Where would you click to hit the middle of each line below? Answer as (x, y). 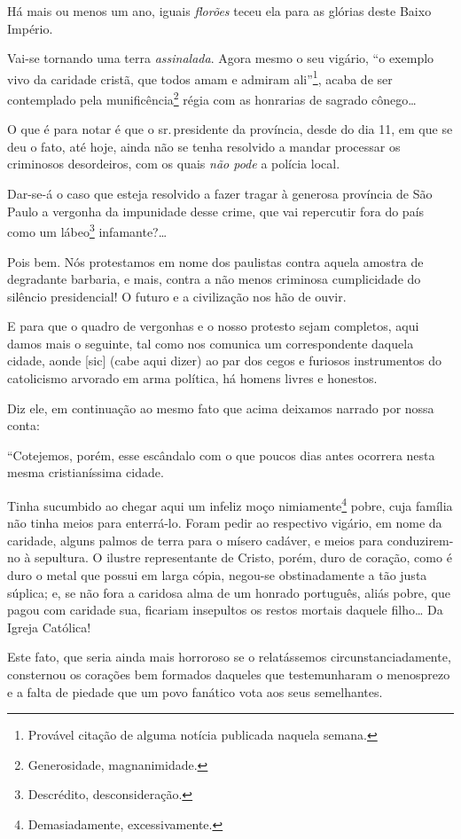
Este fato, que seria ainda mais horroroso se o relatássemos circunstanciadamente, (229, 657)
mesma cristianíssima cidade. (86, 472)
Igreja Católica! (49, 627)
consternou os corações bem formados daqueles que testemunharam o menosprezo (229, 674)
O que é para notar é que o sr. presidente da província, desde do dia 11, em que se (230, 129)
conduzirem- (420, 540)
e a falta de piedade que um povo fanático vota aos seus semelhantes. (195, 691)
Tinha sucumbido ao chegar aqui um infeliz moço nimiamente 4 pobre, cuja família (230, 504)
